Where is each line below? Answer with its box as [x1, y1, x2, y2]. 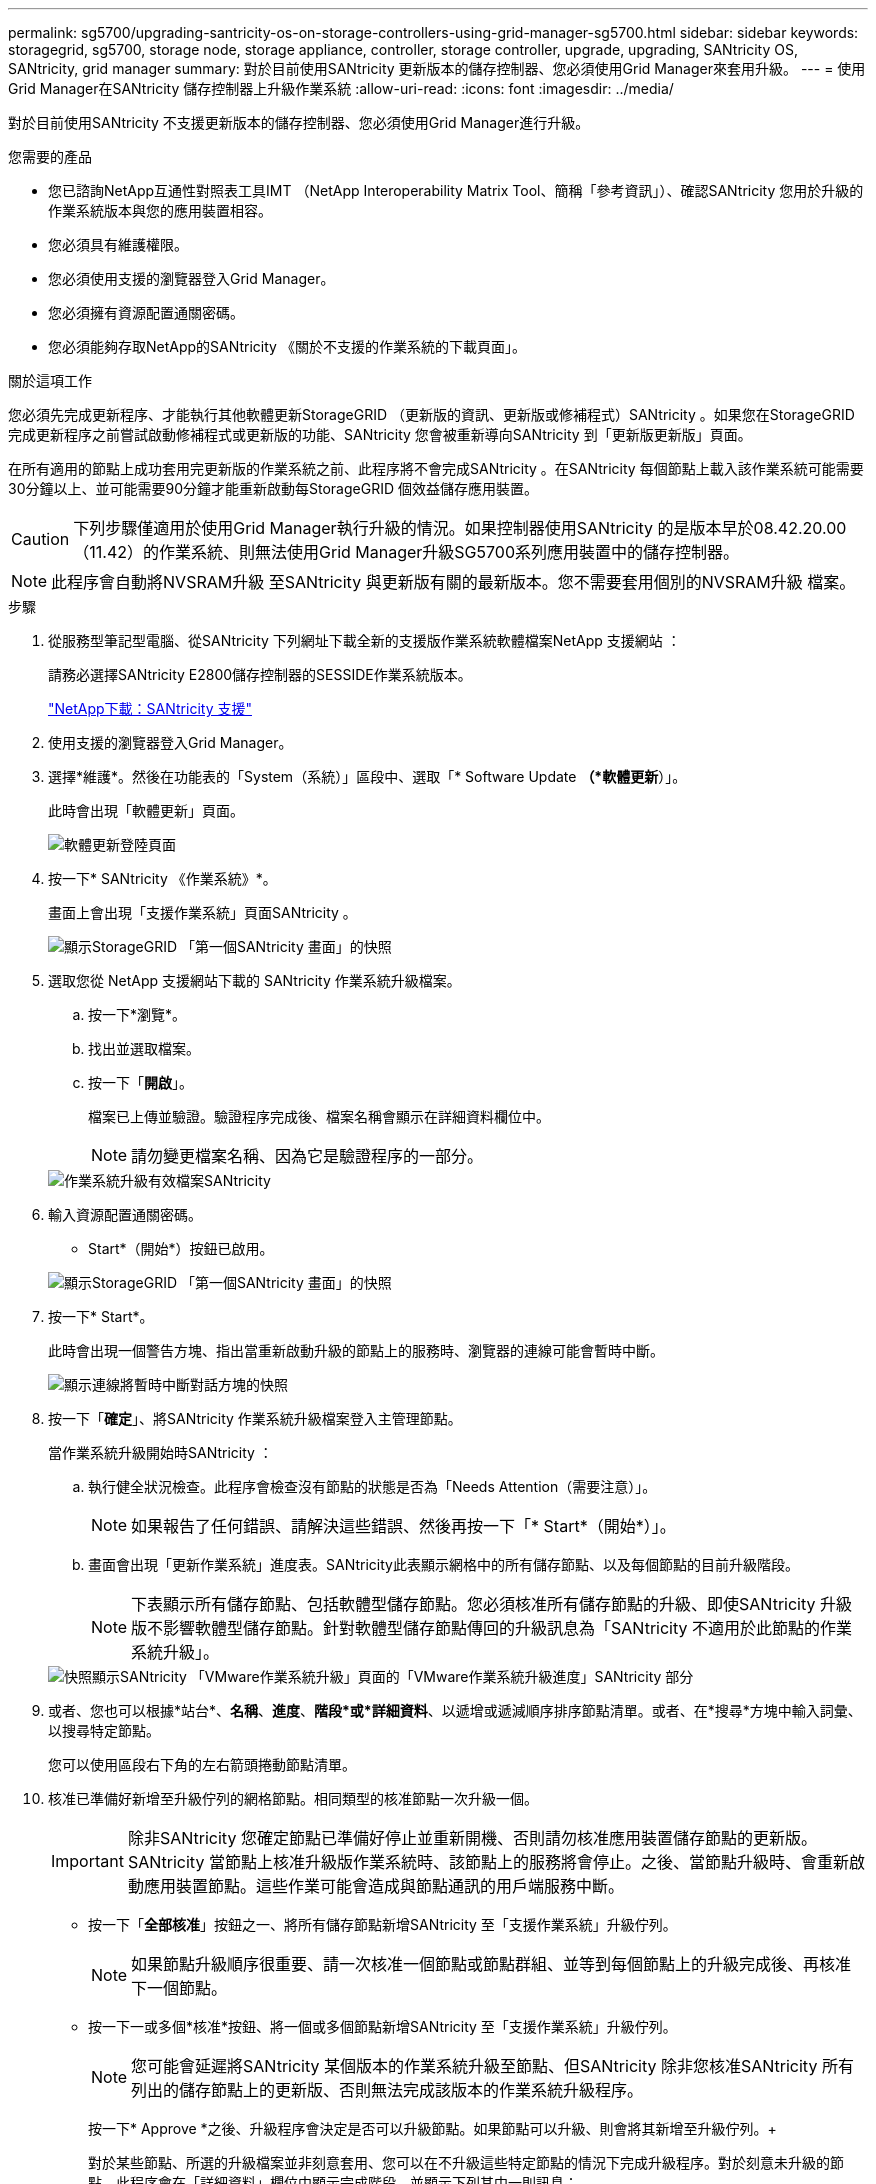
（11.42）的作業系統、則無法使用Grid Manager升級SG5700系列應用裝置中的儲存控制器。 [73, 542, 740, 562]
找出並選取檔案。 [88, 1040, 200, 1057]
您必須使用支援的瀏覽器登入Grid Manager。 [48, 270, 335, 287]
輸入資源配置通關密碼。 [48, 1206, 202, 1223]
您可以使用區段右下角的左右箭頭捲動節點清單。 [48, 1756, 356, 1773]
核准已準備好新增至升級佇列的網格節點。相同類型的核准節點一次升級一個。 [48, 1790, 538, 1807]
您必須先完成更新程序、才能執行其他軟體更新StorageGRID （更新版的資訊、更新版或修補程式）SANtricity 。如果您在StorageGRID [8, 406, 855, 423]
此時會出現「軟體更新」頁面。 [48, 802, 244, 819]
